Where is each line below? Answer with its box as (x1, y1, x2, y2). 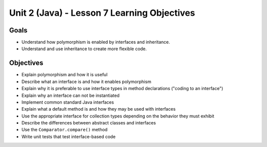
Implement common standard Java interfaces (21, 99, 114, 105)
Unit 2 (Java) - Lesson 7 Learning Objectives (9, 7, 195, 18)
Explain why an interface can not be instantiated (21, 92, 120, 98)
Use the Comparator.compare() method (21, 127, 108, 133)
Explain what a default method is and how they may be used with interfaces (21, 106, 176, 112)
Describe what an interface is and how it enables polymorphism (21, 79, 152, 85)
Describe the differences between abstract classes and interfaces (21, 120, 156, 126)
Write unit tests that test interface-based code (21, 133, 116, 140)
